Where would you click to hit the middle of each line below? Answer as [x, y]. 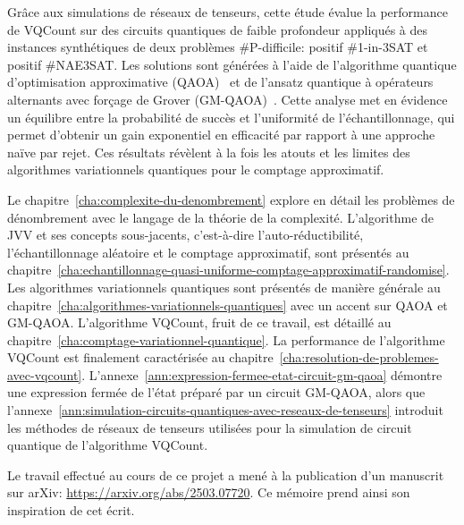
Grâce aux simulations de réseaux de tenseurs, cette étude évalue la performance [228, 12]
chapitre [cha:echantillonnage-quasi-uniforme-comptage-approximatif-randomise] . [228, 270]
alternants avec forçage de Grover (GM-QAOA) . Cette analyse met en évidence [228, 99]
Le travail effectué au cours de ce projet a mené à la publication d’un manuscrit [226, 474]
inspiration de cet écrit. [71, 510]
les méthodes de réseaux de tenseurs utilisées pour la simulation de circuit [210, 427]
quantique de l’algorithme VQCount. [108, 445]
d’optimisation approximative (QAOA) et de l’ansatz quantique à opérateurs [220, 82]
